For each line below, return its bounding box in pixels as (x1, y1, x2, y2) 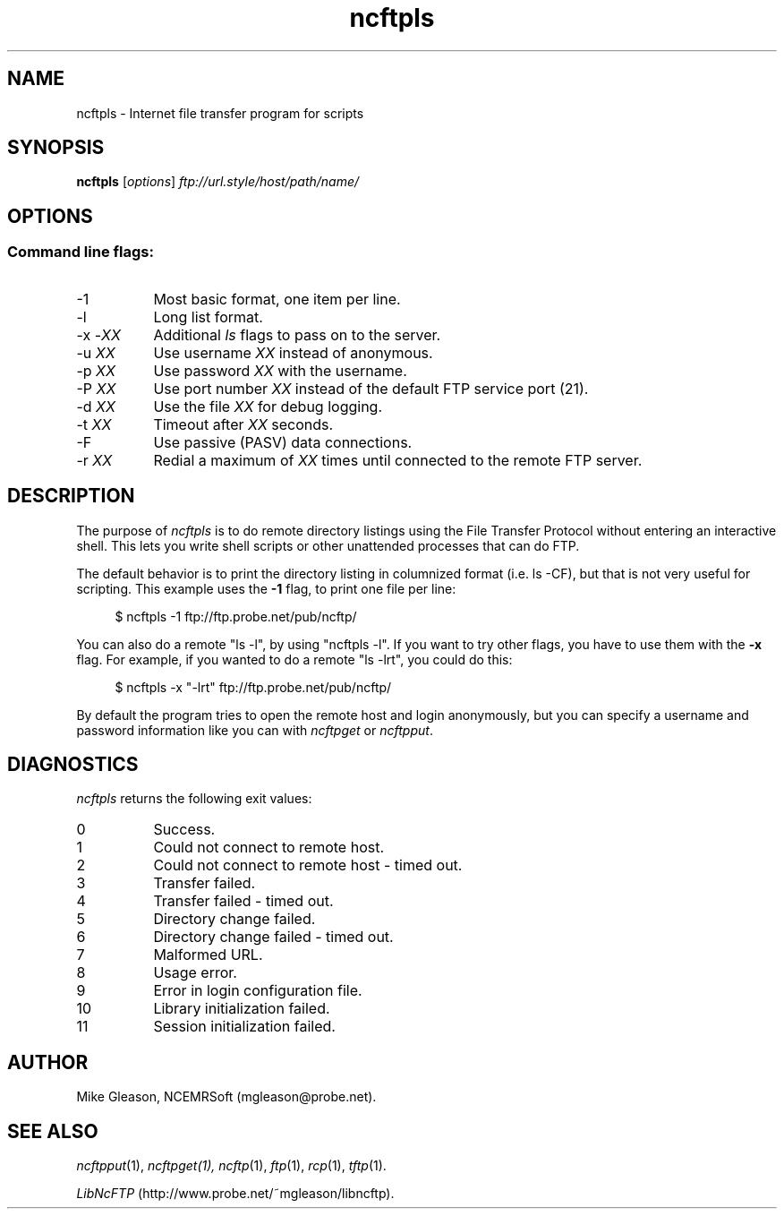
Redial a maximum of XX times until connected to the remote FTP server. (153, 450, 643, 469)
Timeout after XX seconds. (153, 415, 334, 433)
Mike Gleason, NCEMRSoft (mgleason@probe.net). (76, 1089, 377, 1105)
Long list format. (153, 307, 263, 326)
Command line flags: (7, 243, 154, 261)
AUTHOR (7, 1050, 89, 1074)
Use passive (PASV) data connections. (153, 432, 413, 451)
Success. (153, 820, 216, 839)
